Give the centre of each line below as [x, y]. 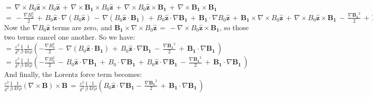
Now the [17, 27]
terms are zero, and [82, 27]
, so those [234, 27]
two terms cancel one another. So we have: [70, 37]
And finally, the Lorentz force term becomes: [73, 74]
